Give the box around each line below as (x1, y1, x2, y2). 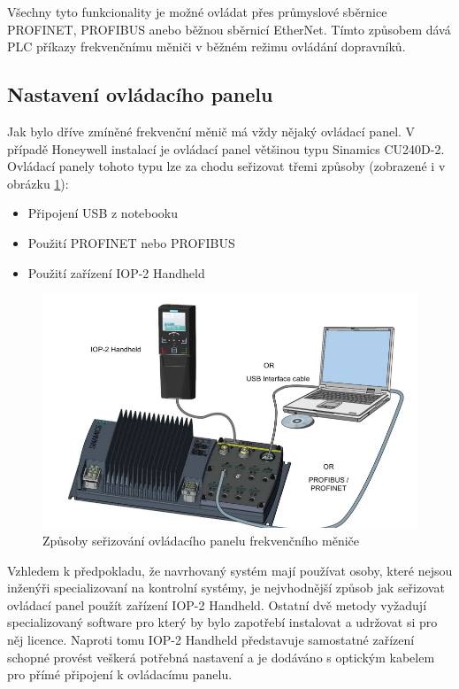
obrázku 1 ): (7, 174, 69, 192)
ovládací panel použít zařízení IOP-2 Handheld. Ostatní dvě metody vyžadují (7, 595, 427, 614)
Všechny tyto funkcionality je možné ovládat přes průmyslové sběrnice (7, 3, 387, 20)
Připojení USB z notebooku (27, 204, 179, 222)
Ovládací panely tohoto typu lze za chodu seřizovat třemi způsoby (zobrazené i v (7, 157, 446, 175)
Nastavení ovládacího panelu (7, 81, 273, 108)
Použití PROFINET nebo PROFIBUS (27, 233, 235, 252)
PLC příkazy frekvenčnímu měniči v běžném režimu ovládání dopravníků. (7, 37, 406, 56)
